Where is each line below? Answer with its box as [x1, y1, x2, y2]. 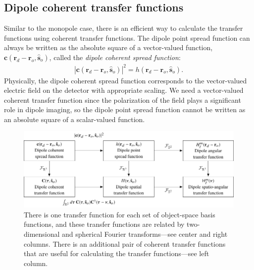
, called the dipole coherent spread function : [49, 52, 181, 62]
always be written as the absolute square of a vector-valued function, [4, 42, 213, 53]
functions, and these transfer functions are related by [24, 219, 185, 229]
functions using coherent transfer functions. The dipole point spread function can [4, 32, 250, 43]
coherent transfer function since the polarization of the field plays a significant [4, 94, 241, 105]
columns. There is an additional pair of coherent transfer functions [24, 238, 226, 249]
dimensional [24, 228, 60, 239]
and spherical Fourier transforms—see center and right [62, 228, 228, 239]
